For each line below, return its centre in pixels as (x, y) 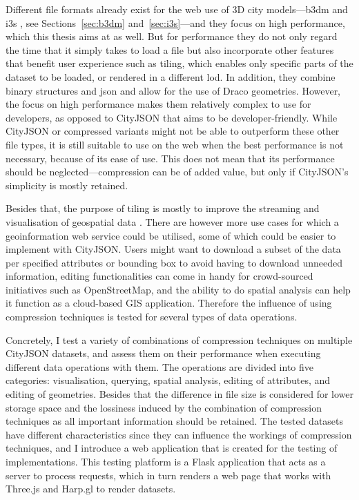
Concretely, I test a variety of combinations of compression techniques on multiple (179, 339)
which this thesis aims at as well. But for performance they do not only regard (172, 36)
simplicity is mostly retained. (67, 185)
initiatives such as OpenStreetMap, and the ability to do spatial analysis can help (178, 289)
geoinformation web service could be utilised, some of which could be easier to (171, 235)
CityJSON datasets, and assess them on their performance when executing (163, 353)
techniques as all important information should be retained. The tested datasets (175, 421)
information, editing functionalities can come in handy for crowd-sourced (159, 276)
